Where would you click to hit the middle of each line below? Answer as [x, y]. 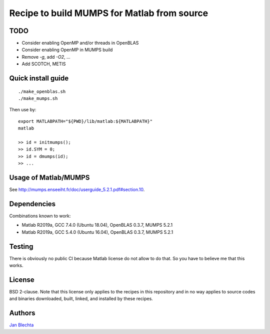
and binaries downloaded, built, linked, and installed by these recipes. [81, 299]
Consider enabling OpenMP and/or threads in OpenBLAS [80, 43]
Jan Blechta [21, 325]
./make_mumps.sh [38, 99]
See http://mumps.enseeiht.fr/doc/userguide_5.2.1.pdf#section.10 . [77, 190]
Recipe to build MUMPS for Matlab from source [109, 13]
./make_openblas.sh [42, 91]
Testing [21, 246]
